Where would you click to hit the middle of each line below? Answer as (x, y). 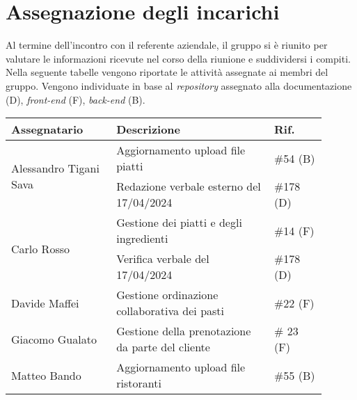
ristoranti (139, 383)
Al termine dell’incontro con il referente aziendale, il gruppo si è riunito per (167, 45)
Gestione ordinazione (167, 295)
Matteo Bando (46, 375)
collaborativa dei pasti (170, 311)
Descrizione (149, 129)
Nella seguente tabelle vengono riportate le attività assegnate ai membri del (167, 72)
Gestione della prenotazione (184, 331)
